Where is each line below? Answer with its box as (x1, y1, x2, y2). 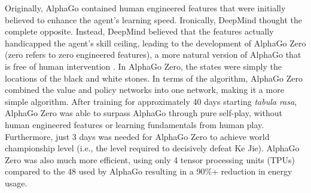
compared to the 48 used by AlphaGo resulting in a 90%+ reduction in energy (5, 165, 292, 178)
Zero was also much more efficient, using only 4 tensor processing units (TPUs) (5, 153, 295, 166)
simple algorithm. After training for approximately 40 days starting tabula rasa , (5, 95, 297, 107)
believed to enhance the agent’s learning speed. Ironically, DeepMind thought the (5, 13, 303, 26)
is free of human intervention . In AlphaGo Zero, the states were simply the (5, 60, 282, 72)
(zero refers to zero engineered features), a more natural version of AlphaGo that (5, 48, 301, 61)
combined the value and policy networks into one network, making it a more (5, 83, 284, 96)
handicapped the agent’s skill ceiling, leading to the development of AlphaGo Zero (5, 36, 306, 49)
